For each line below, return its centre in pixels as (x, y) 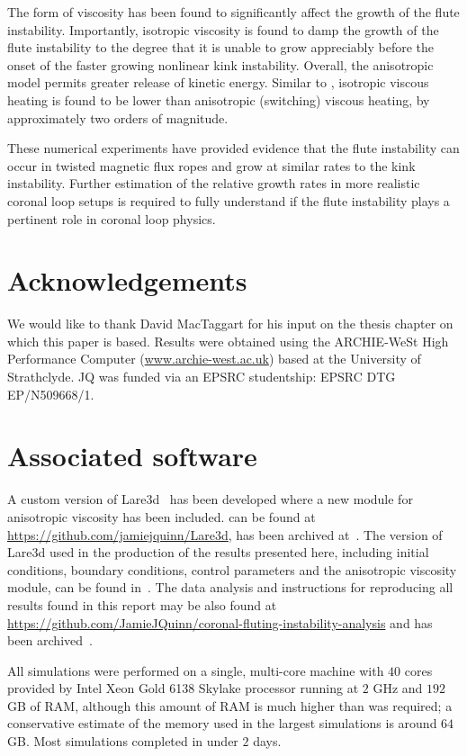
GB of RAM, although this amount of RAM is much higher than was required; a (230, 705)
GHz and (398, 688)
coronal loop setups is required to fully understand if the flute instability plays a (229, 200)
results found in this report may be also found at (142, 604)
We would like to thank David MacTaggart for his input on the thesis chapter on (230, 324)
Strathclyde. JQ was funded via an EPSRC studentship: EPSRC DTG (202, 377)
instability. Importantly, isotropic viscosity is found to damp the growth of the (223, 29)
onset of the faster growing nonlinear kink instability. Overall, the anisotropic (220, 64)
